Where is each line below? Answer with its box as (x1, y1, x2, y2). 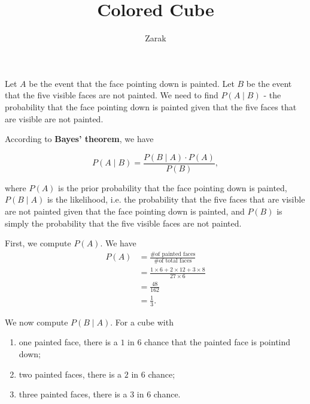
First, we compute (5, 237, 71, 249)
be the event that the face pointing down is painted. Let (29, 77, 235, 89)
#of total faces (154, 257, 192, 264)
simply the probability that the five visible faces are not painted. (5, 216, 242, 229)
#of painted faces (150, 251, 196, 257)
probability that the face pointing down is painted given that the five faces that (5, 100, 297, 113)
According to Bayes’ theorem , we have (5, 132, 154, 145)
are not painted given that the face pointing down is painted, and (5, 204, 245, 217)
